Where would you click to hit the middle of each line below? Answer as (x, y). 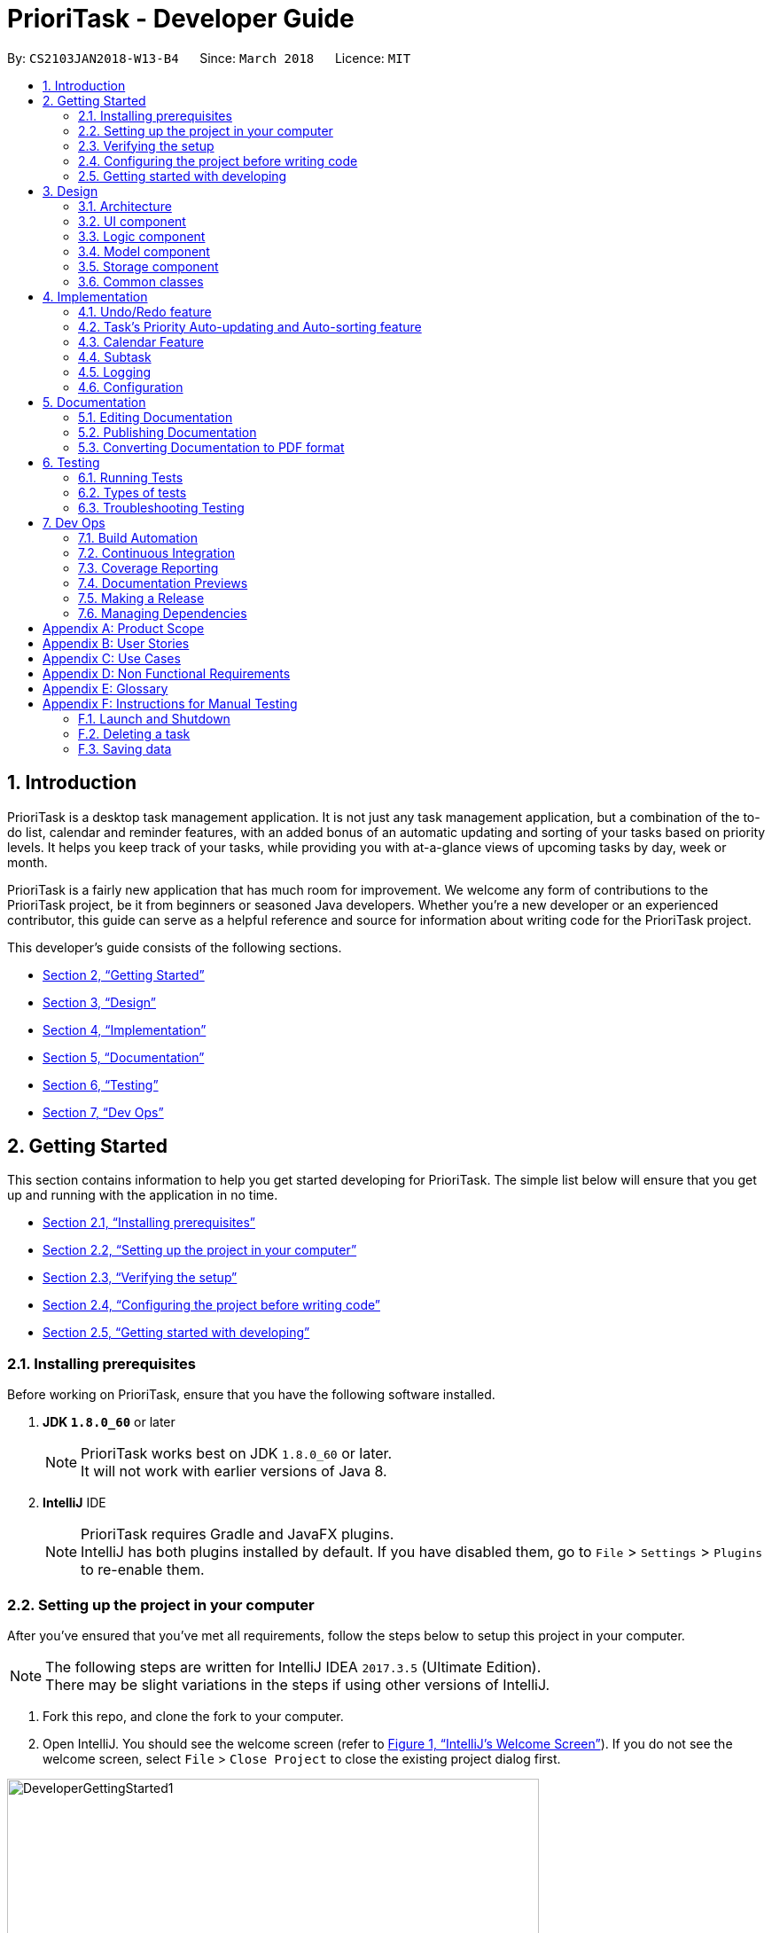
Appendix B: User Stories (116, 643)
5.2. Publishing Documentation (168, 432)
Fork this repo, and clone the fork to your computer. (193, 1716)
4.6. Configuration (131, 387)
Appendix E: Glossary (105, 688)
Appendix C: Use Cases (112, 658)
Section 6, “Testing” (101, 1084)
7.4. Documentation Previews (163, 583)
